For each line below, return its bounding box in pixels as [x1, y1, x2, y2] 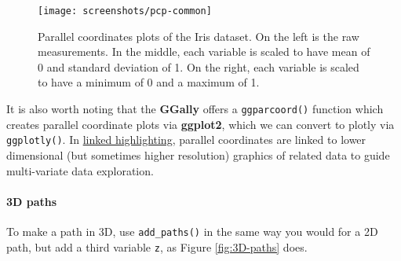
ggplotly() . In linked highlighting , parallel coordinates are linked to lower [6, 131, 366, 148]
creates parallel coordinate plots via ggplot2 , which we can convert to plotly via [6, 116, 395, 132]
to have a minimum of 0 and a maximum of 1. [38, 74, 260, 90]
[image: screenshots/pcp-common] [38, 6, 212, 17]
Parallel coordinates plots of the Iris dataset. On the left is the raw [38, 28, 359, 44]
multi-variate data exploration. [6, 162, 154, 178]
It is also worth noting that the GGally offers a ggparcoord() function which [6, 101, 384, 117]
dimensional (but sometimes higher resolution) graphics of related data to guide [6, 146, 390, 163]
